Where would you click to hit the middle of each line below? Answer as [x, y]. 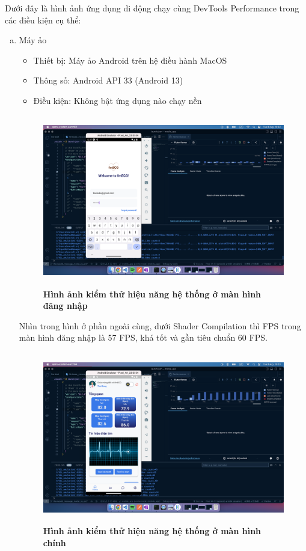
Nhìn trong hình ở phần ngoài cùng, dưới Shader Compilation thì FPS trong [160, 325]
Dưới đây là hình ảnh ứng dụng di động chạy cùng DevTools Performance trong [152, 8]
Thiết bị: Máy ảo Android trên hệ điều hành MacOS [130, 60]
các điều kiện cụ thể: [43, 20]
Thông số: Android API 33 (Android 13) [108, 80]
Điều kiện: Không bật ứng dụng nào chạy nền [118, 100]
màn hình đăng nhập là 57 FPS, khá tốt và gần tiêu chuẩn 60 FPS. [143, 337]
